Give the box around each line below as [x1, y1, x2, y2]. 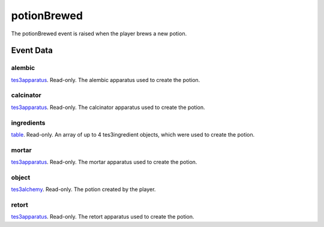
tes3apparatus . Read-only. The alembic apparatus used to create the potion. [11, 76, 200, 83]
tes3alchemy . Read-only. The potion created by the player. [11, 186, 156, 193]
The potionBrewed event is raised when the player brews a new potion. [11, 30, 187, 37]
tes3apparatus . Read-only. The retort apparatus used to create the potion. [11, 213, 194, 220]
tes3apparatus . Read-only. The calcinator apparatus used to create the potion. [11, 104, 205, 111]
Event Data [11, 46, 53, 56]
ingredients [11, 119, 46, 127]
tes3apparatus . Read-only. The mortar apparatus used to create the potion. [11, 159, 197, 166]
